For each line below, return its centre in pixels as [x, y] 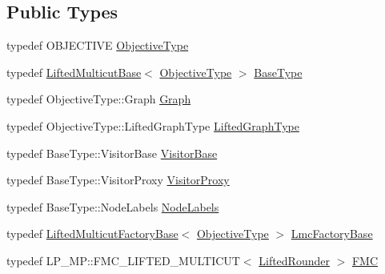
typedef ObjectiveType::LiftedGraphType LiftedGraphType [153, 125]
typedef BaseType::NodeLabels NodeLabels [113, 206]
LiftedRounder [294, 260]
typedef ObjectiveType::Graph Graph [99, 99]
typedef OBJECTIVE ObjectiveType [98, 45]
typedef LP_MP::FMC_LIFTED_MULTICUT [123, 260]
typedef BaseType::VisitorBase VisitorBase [112, 153]
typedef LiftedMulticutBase [74, 72]
